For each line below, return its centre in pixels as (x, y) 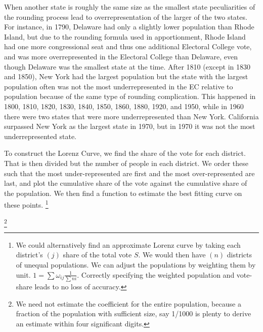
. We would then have (172, 255)
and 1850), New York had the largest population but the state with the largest (126, 76)
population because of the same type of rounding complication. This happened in (130, 96)
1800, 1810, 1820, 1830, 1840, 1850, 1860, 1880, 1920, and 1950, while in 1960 (124, 106)
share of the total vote (97, 255)
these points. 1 (26, 204)
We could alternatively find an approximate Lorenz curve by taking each (128, 244)
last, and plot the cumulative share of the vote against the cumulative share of (126, 183)
